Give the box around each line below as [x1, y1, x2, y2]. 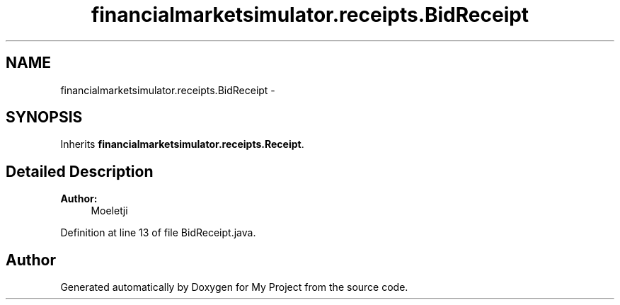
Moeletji [91, 205, 128, 217]
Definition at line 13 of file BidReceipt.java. [60, 226, 256, 239]
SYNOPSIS [6, 108, 83, 127]
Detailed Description [6, 162, 154, 180]
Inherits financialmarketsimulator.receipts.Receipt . [60, 138, 304, 151]
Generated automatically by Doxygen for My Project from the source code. [60, 281, 408, 294]
